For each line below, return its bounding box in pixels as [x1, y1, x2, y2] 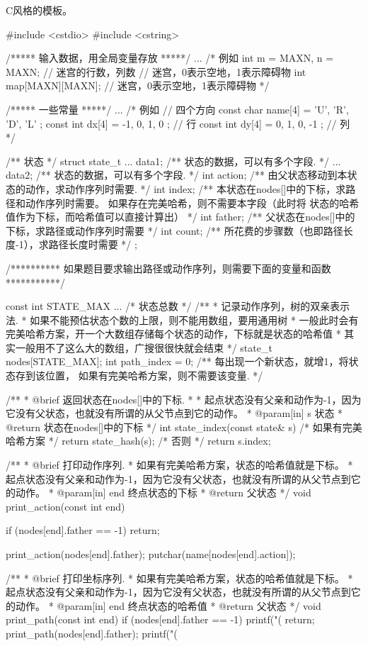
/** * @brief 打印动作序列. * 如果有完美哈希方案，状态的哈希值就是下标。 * [6, 457, 353, 472]
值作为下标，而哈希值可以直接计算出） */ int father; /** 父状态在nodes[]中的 [6, 209, 355, 224]
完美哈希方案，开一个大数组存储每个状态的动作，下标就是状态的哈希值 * [6, 326, 341, 341]
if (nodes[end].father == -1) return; [6, 523, 160, 538]
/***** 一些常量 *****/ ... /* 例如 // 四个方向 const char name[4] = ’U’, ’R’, [6, 101, 349, 116]
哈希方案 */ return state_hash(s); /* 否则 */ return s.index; [6, 433, 271, 448]
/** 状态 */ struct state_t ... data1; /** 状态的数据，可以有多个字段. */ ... [6, 153, 341, 168]
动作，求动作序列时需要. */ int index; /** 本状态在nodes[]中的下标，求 [25, 181, 346, 196]
